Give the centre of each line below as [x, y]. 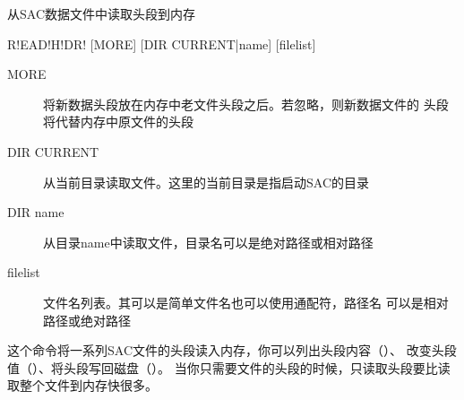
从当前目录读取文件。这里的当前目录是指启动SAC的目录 [206, 182]
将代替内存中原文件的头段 [118, 122]
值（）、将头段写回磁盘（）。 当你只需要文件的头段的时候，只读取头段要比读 [229, 367]
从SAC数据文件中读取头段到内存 [101, 13]
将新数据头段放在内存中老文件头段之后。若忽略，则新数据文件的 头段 [246, 104]
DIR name [36, 212]
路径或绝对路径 [87, 320]
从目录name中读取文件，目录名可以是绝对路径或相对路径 [208, 242]
